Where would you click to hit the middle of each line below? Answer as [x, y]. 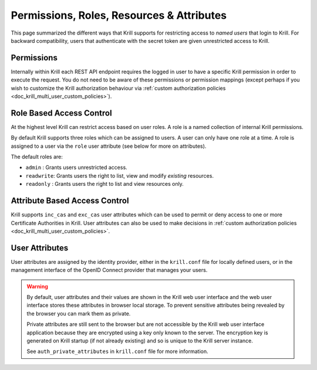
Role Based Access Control [61, 113]
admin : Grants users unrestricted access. [76, 168]
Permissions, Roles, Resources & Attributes [119, 15]
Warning [37, 286]
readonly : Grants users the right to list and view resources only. [105, 184]
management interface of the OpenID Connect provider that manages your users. [109, 270]
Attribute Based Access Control [70, 201]
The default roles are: [37, 157]
